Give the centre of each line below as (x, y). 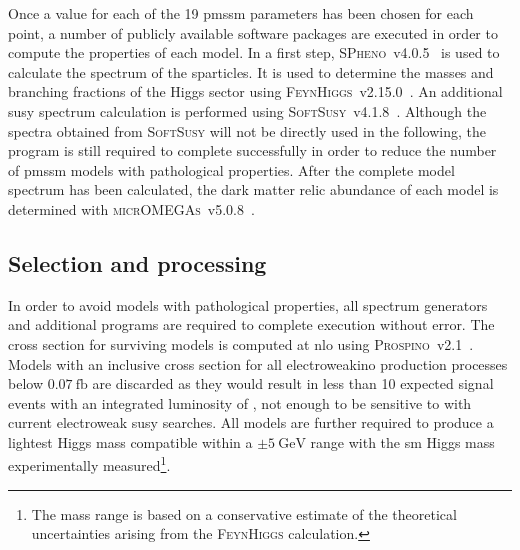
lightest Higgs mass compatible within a (130, 441)
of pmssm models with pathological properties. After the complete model (231, 169)
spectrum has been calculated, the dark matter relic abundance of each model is (253, 189)
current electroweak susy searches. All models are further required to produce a (251, 422)
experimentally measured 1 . (89, 464)
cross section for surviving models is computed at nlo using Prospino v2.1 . (241, 343)
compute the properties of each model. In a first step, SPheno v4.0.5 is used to (254, 52)
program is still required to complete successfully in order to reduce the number (252, 150)
